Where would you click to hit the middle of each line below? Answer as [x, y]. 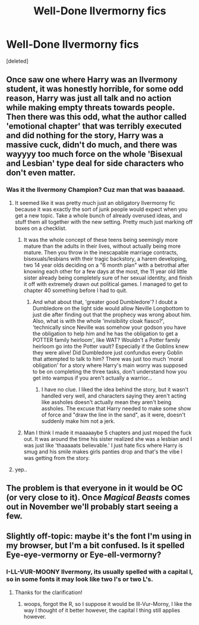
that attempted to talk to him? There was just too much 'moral [108, 359]
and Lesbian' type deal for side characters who [95, 164]
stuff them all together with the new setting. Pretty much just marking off [104, 222]
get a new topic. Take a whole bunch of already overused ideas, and [98, 215]
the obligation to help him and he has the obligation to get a [105, 333]
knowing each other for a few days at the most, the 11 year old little [105, 271]
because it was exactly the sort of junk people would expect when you [101, 209]
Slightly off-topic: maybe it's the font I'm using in [99, 537]
